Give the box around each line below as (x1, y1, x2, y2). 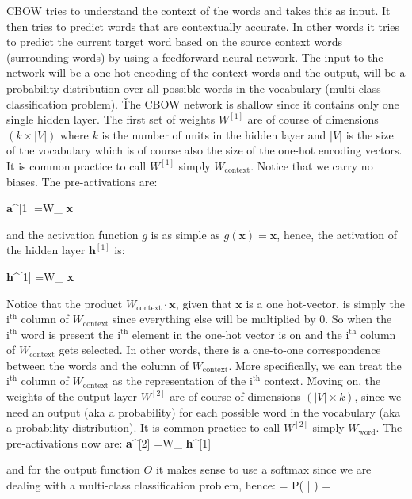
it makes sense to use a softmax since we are (155, 461, 372, 478)
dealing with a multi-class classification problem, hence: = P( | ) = (6, 477, 331, 493)
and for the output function (6, 461, 140, 478)
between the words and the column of (6, 356, 189, 373)
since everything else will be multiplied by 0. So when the (113, 310, 392, 327)
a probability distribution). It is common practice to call (6, 419, 280, 436)
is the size (345, 126, 394, 143)
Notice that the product (6, 295, 123, 311)
